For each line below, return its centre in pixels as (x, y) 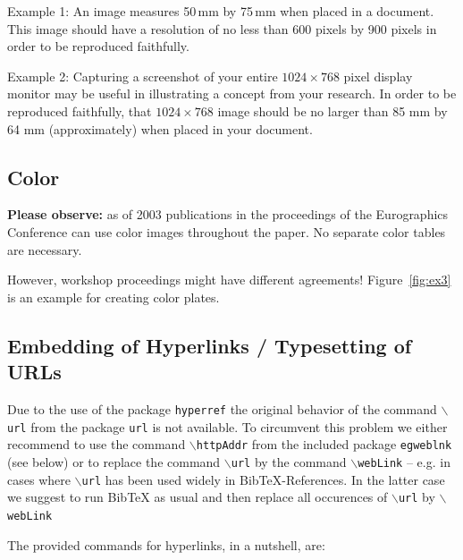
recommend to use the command (97, 444)
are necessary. (45, 249)
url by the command (289, 461)
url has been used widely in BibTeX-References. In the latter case (263, 479)
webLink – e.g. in (404, 461)
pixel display (378, 76)
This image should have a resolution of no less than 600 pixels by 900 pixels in (222, 28)
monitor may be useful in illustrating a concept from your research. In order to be (232, 93)
